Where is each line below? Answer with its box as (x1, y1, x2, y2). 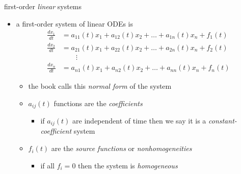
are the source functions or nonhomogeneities (51, 143, 192, 154)
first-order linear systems (4, 1, 82, 11)
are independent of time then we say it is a (72, 115, 206, 126)
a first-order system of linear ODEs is (16, 18, 133, 29)
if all (40, 160, 55, 170)
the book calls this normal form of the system (28, 80, 172, 91)
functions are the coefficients (53, 97, 143, 108)
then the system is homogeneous (78, 160, 178, 170)
